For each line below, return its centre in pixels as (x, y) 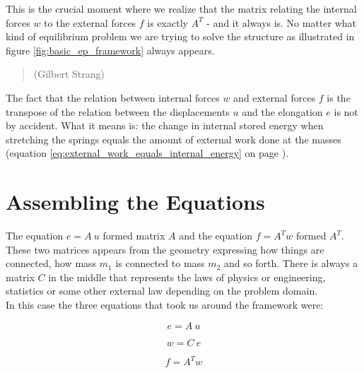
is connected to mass (160, 263)
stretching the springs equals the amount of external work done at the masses (174, 139)
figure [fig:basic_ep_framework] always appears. (110, 50)
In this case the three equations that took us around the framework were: (165, 305)
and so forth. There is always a (291, 263)
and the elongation (282, 111)
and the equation (216, 236)
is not (346, 111)
